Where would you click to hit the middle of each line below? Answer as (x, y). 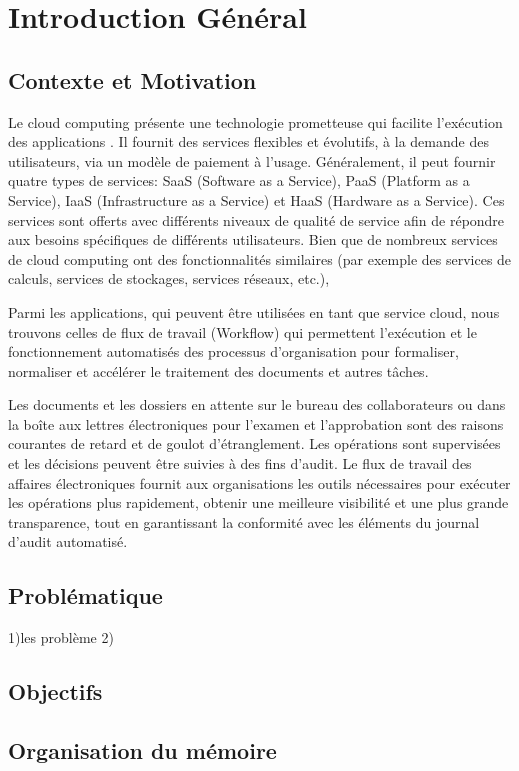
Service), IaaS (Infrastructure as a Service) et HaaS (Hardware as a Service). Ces (256, 199)
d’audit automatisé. (68, 541)
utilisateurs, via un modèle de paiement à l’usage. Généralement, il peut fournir (252, 160)
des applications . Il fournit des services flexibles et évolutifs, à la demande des (248, 141)
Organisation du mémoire (142, 750)
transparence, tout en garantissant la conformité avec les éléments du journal (244, 521)
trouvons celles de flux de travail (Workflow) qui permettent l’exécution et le (242, 331)
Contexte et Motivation (132, 79)
